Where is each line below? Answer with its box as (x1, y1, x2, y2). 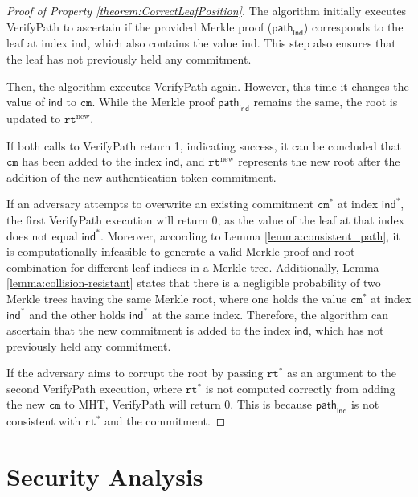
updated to (6, 109, 61, 126)
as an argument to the (287, 364, 396, 381)
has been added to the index (22, 153, 162, 170)
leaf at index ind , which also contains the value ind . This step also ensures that (6, 35, 396, 51)
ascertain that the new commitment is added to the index (6, 322, 291, 339)
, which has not (308, 322, 384, 339)
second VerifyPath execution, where (6, 380, 182, 396)
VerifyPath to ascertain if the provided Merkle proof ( (6, 18, 273, 35)
